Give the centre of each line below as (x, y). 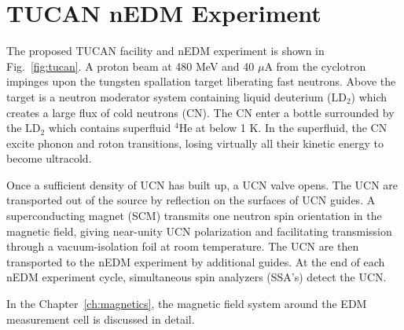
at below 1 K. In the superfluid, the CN (292, 128)
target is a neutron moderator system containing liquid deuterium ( (169, 96)
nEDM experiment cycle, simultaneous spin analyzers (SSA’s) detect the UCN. (196, 277)
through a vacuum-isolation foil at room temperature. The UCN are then (183, 246)
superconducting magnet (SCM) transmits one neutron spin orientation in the (194, 216)
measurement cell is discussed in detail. (101, 319)
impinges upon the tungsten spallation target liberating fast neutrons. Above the (201, 81)
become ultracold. (49, 158)
